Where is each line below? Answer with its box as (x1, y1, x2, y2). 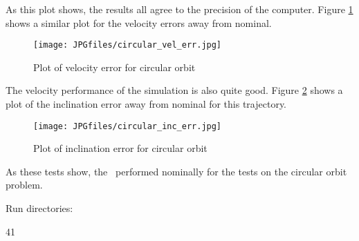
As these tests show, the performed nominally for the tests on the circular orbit (6, 164, 347, 178)
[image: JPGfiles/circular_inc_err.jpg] (33, 121, 222, 131)
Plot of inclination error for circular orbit (33, 141, 208, 155)
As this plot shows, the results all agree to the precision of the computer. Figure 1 (6, 2, 353, 16)
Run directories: (6, 201, 73, 215)
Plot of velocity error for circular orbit (33, 59, 196, 74)
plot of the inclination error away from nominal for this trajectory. (6, 97, 287, 111)
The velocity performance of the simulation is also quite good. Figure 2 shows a (6, 83, 343, 97)
